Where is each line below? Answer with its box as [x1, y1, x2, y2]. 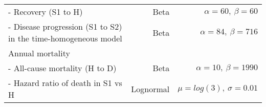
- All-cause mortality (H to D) [8, 62, 117, 74]
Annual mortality [8, 47, 70, 59]
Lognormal [131, 82, 170, 95]
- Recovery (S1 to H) [8, 6, 83, 17]
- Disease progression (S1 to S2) [8, 20, 122, 32]
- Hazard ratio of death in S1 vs [8, 77, 122, 89]
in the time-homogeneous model [8, 32, 122, 44]
